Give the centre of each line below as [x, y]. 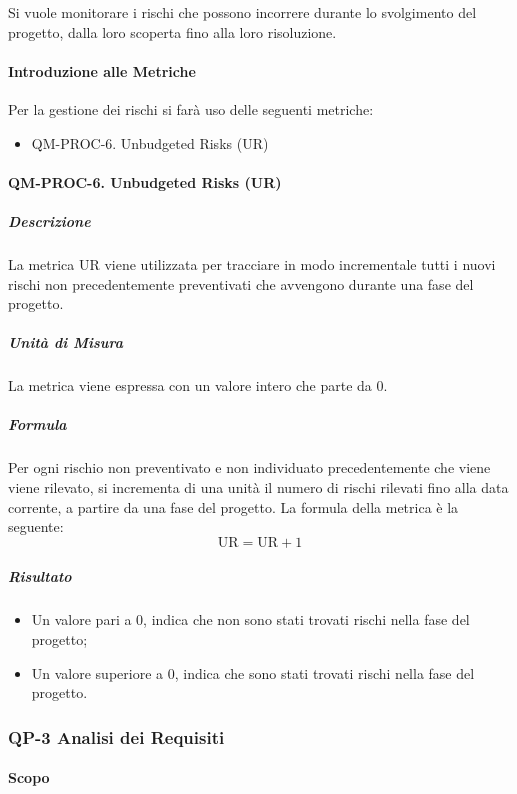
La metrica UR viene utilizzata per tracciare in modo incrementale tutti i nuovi [252, 263]
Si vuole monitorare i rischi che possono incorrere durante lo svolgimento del [242, 12]
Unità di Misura [65, 342]
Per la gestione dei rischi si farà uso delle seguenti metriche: [191, 108]
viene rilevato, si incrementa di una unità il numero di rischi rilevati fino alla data [258, 487]
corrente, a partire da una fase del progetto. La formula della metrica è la [233, 506]
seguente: [36, 526]
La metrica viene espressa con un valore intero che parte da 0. [198, 385]
